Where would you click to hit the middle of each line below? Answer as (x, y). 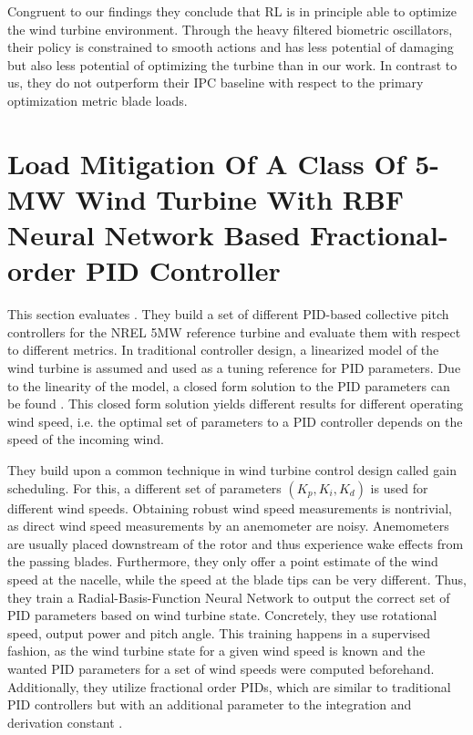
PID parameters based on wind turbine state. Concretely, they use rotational (222, 615)
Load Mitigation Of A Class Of (206, 163)
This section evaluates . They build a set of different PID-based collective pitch (228, 314)
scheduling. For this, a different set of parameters (144, 487)
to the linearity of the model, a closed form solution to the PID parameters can (229, 385)
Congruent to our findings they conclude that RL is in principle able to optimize (232, 11)
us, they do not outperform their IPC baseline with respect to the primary (216, 83)
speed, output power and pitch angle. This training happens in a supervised (219, 632)
